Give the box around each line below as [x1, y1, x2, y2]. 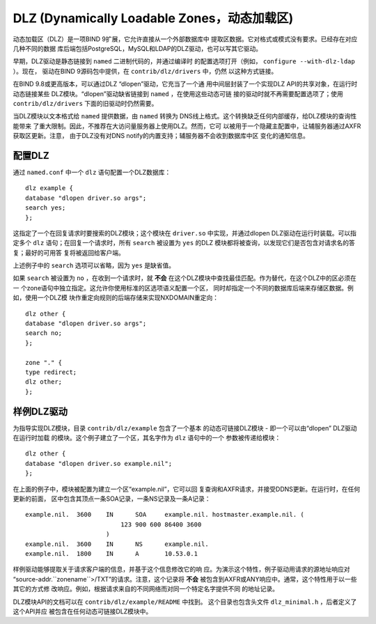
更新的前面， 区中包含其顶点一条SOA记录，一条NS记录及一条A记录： [13, 494, 211, 503]
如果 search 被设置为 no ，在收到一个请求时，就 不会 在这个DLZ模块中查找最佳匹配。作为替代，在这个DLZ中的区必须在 [13, 274, 357, 282]
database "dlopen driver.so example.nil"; [25, 460, 173, 467]
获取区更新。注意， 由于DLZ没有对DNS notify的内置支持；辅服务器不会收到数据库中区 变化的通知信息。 [13, 132, 309, 140]
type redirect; [25, 368, 77, 376]
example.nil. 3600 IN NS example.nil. [25, 540, 209, 548]
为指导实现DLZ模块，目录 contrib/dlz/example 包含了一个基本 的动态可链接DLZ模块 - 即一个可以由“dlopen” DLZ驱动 [13, 423, 358, 432]
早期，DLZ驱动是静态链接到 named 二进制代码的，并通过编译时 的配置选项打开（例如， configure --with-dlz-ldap [13, 57, 355, 65]
